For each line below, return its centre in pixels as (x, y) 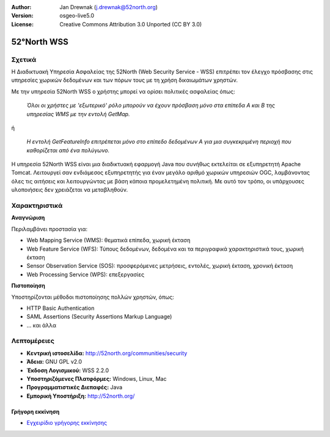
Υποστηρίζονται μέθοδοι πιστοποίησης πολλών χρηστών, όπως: (93, 297)
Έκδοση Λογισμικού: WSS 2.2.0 (68, 370)
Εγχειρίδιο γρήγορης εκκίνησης (67, 423)
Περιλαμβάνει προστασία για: (50, 229)
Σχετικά (24, 59)
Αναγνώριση (28, 218)
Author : (21, 7)
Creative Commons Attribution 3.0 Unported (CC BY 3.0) (131, 24)
